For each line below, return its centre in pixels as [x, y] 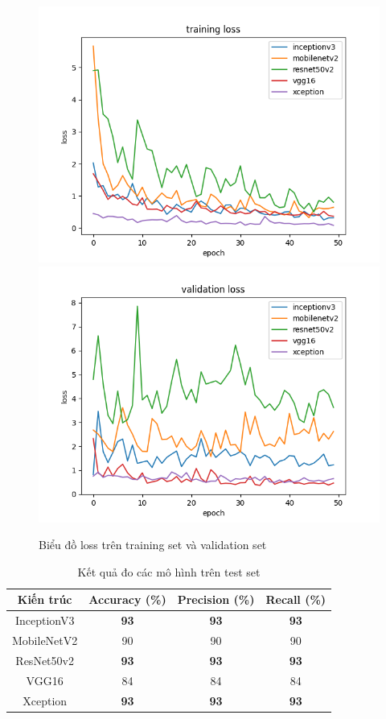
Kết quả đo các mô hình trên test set [169, 571]
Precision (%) [216, 599]
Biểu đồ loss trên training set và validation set [153, 545]
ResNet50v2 [45, 660]
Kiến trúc [45, 599]
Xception [45, 700]
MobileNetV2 [45, 640]
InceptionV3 [45, 620]
